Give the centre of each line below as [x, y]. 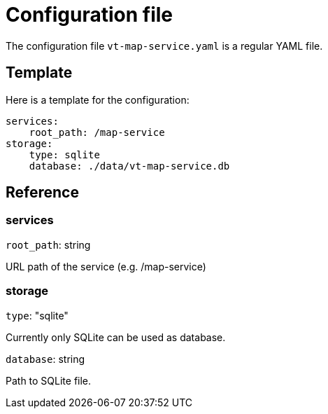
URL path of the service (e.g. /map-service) [106, 266]
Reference [42, 193]
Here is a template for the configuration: [98, 99]
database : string [45, 359]
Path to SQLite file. [49, 380]
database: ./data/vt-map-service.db [129, 166]
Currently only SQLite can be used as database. [116, 337]
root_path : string [48, 244]
